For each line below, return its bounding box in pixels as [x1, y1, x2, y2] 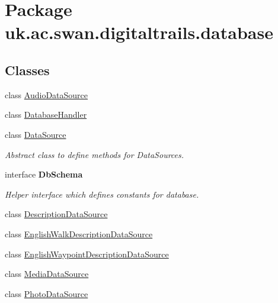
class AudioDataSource [5, 88, 88, 101]
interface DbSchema [5, 168, 83, 180]
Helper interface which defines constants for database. [5, 188, 199, 200]
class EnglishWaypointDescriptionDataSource [5, 247, 169, 260]
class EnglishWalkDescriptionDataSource [5, 227, 153, 240]
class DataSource [5, 128, 66, 140]
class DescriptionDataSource [5, 208, 108, 220]
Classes [5, 60, 50, 79]
